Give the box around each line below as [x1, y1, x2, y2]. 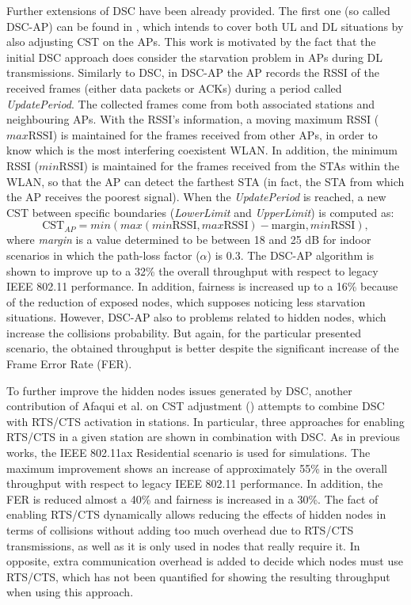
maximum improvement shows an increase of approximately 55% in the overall [6, 459, 388, 476]
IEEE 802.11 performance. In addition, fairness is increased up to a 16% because [6, 278, 398, 295]
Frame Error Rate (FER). [6, 356, 132, 372]
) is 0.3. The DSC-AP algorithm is [207, 246, 375, 263]
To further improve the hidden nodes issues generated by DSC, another [6, 382, 352, 398]
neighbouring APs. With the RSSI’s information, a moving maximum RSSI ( [6, 111, 379, 127]
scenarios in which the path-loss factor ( [6, 246, 200, 263]
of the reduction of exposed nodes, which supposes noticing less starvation [6, 293, 366, 310]
